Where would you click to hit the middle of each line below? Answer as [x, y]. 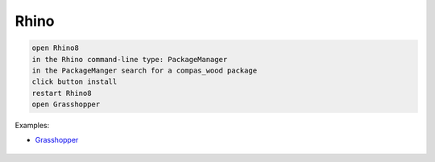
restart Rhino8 [62, 93]
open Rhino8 [56, 48]
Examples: [32, 126]
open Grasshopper [66, 104]
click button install [75, 82]
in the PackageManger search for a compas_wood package [145, 70]
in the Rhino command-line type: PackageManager [130, 59]
